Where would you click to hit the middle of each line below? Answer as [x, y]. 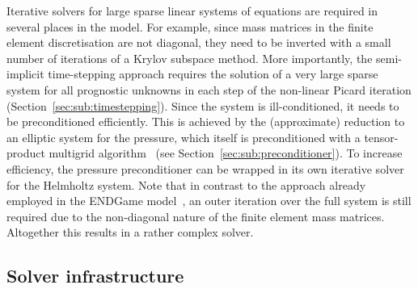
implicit [25, 74]
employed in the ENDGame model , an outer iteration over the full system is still [209, 201]
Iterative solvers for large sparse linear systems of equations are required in [192, 10]
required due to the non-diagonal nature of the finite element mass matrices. [196, 216]
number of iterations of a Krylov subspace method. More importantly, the [190, 58]
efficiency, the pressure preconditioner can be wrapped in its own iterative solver [205, 168]
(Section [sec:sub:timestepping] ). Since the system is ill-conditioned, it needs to [203, 105]
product [26, 153]
